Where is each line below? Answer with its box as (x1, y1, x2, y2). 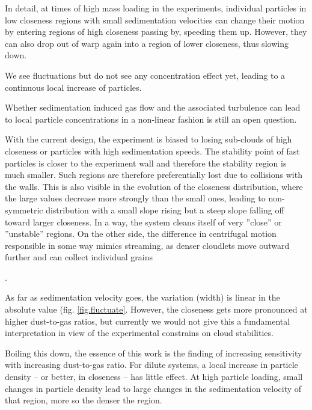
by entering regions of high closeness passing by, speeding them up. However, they (5, 25, 307, 38)
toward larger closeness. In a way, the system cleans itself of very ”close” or (5, 215, 282, 228)
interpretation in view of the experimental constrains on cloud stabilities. (5, 326, 274, 339)
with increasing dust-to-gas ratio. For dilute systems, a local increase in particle (5, 358, 298, 371)
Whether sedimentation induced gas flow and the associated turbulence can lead (5, 101, 301, 114)
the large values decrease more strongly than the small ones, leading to (5, 192, 266, 204)
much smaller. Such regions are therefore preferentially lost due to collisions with (5, 168, 302, 181)
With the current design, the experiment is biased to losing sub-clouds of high (5, 133, 292, 145)
